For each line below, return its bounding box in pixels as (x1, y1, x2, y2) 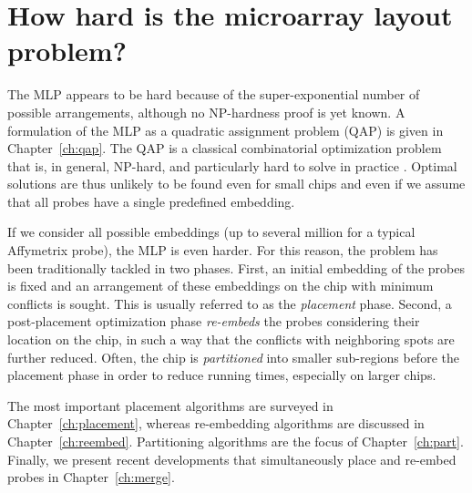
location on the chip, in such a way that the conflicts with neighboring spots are (7, 330, 455, 349)
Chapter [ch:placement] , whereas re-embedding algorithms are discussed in (7, 414, 425, 433)
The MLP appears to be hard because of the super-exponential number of (7, 85, 420, 104)
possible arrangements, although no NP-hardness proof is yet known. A (7, 102, 405, 121)
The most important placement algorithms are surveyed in (7, 395, 333, 415)
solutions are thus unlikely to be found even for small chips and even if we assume (7, 174, 466, 193)
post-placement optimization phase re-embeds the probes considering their (7, 312, 420, 331)
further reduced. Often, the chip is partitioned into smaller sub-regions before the (7, 347, 459, 366)
